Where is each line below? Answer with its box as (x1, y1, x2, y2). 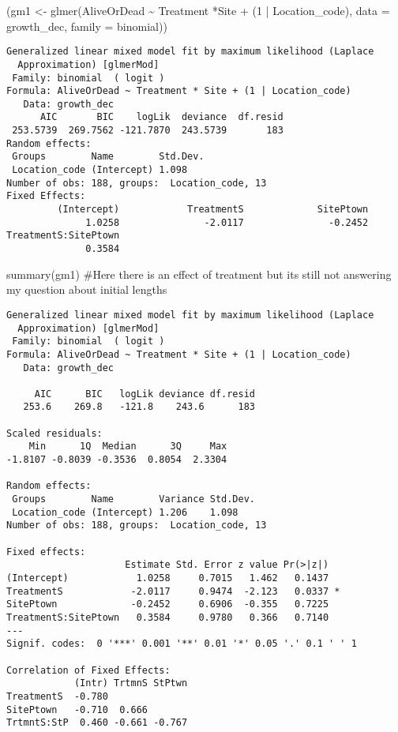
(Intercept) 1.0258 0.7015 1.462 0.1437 (6, 572, 329, 584)
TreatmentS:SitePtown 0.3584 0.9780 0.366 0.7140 (6, 611, 329, 623)
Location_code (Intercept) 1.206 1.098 (12, 506, 238, 518)
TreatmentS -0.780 (6, 690, 108, 702)
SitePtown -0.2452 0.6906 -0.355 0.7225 (6, 599, 329, 610)
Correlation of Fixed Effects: (6, 664, 171, 676)
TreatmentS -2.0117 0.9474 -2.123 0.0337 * (6, 585, 340, 597)
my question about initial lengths (6, 281, 167, 298)
